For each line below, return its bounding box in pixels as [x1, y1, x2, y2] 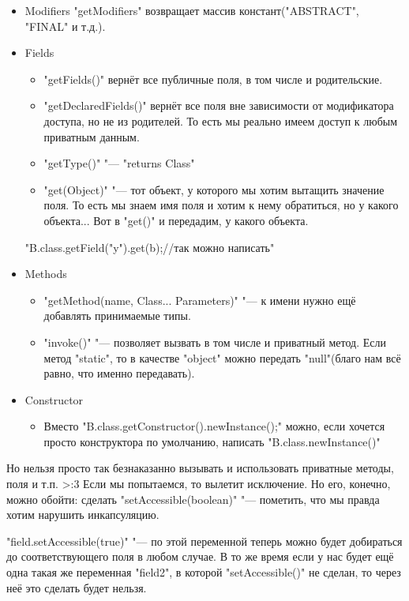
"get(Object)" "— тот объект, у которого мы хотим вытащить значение [43, 181, 385, 197]
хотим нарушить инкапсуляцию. [6, 506, 159, 523]
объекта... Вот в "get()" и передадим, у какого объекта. [43, 212, 309, 228]
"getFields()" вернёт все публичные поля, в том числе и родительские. [43, 70, 383, 87]
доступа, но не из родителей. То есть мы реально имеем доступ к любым [43, 112, 398, 129]
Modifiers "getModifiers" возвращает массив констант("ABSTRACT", [24, 2, 359, 18]
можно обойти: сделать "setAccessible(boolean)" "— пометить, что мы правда [6, 490, 380, 507]
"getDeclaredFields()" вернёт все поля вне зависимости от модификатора [43, 97, 394, 114]
